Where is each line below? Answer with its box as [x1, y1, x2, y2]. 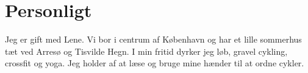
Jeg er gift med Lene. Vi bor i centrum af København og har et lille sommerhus [5, 33, 302, 46]
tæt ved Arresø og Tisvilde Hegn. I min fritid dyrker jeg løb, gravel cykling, [5, 44, 288, 57]
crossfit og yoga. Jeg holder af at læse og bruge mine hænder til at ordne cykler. [5, 57, 304, 69]
